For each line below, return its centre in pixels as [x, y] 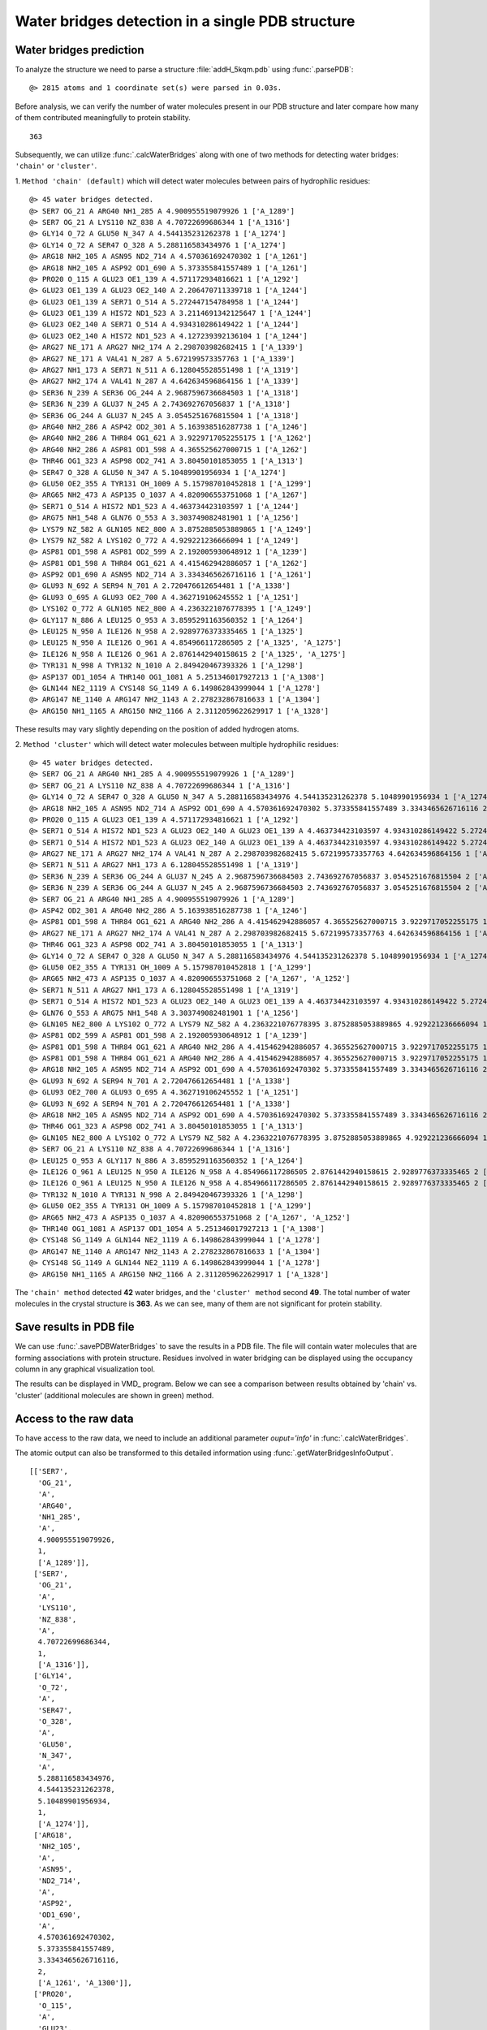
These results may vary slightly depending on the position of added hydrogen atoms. [157, 729]
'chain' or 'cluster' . [56, 166]
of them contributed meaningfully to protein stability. [103, 118]
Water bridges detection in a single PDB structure [185, 21]
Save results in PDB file [75, 1327]
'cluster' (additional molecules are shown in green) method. [114, 1395]
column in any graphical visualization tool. [85, 1369]
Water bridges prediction [80, 50]
